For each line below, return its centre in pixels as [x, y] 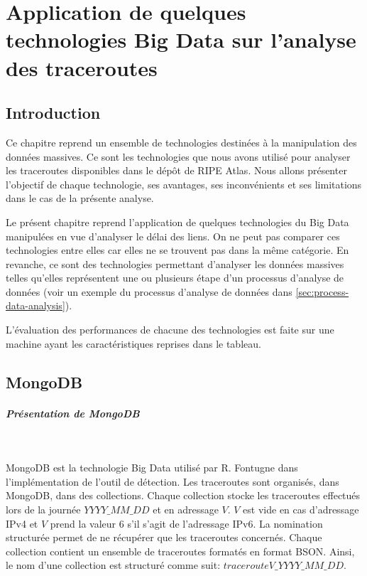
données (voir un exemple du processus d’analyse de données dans [149, 291]
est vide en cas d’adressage [301, 509]
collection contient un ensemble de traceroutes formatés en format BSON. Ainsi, [180, 551]
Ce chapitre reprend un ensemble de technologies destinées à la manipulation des [181, 142]
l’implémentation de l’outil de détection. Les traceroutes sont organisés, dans [172, 481]
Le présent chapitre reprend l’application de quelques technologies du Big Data [177, 222]
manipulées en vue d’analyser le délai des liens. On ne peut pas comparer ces [173, 236]
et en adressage [186, 509]
